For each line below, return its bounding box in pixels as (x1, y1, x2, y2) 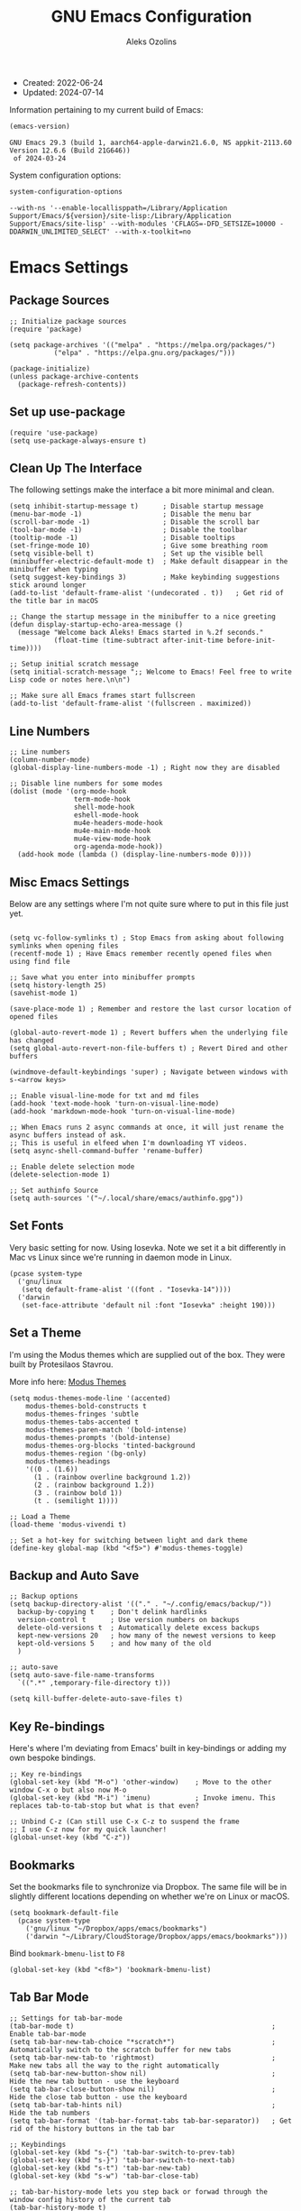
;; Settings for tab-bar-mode (9, 2014, 123, 2023)
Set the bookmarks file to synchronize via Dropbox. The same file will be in (9, 1882, 287, 1892)
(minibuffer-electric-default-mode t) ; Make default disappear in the (9, 557, 288, 566)
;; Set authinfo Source (9, 1186, 99, 1195)
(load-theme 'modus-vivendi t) (9, 1519, 127, 1529)
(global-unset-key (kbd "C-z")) (9, 1833, 131, 1842)
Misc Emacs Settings (9, 875, 130, 890)
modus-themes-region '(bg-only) (25, 1449, 147, 1458)
